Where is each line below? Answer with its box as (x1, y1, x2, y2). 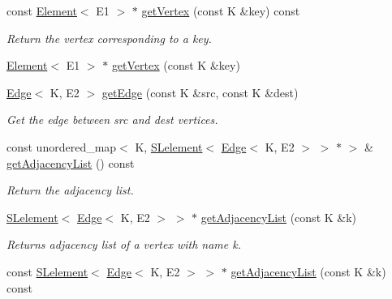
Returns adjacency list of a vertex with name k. (6, 236, 242, 253)
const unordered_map (6, 138, 117, 155)
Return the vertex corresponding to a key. (6, 29, 212, 46)
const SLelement (6, 263, 88, 280)
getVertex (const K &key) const (141, 2, 300, 19)
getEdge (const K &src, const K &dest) (101, 83, 299, 100)
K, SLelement (135, 138, 203, 155)
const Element (6, 2, 77, 19)
